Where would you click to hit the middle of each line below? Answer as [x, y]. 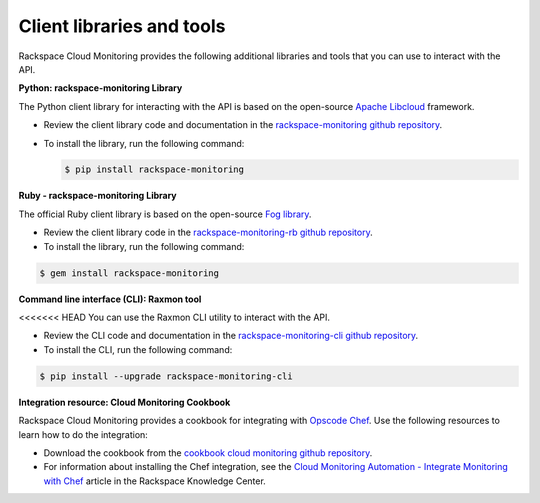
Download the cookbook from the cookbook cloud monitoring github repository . [208, 452]
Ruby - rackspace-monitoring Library [97, 196]
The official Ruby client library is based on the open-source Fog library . [165, 214]
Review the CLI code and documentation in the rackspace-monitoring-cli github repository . [231, 336]
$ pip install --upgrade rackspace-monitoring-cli [166, 376]
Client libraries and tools [122, 26]
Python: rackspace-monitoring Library [100, 88]
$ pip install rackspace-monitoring [154, 169]
